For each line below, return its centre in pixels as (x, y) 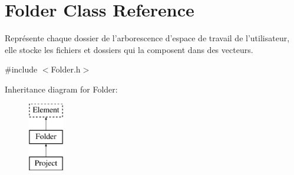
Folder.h (66, 69)
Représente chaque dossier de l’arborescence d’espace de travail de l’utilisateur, (147, 38)
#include (21, 69)
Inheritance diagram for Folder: (61, 89)
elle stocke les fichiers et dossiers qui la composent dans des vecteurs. (129, 49)
